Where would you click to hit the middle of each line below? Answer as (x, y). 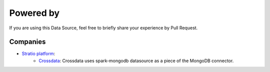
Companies (27, 42)
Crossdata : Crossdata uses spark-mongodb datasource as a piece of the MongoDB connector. (136, 61)
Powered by (34, 13)
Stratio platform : (38, 54)
